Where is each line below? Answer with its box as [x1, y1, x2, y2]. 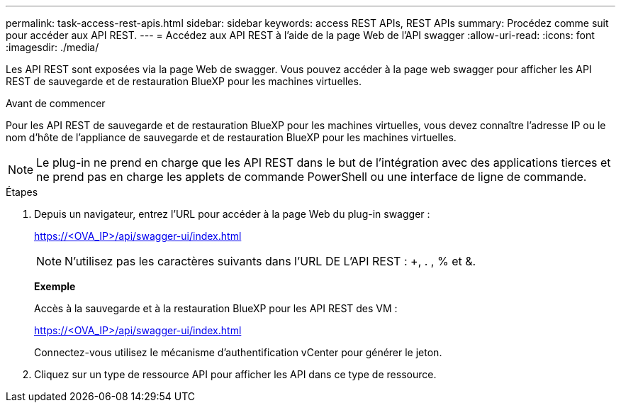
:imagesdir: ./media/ [6, 41, 99, 53]
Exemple [34, 280, 76, 292]
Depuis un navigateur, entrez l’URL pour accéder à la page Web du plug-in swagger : [34, 208, 430, 220]
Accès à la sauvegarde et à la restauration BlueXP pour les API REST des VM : [34, 302, 398, 314]
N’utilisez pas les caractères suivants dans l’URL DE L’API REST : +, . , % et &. [65, 254, 476, 268]
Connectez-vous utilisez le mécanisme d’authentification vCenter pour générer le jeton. [34, 346, 442, 358]
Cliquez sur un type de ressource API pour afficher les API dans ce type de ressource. [34, 368, 437, 380]
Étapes [6, 186, 38, 198]
